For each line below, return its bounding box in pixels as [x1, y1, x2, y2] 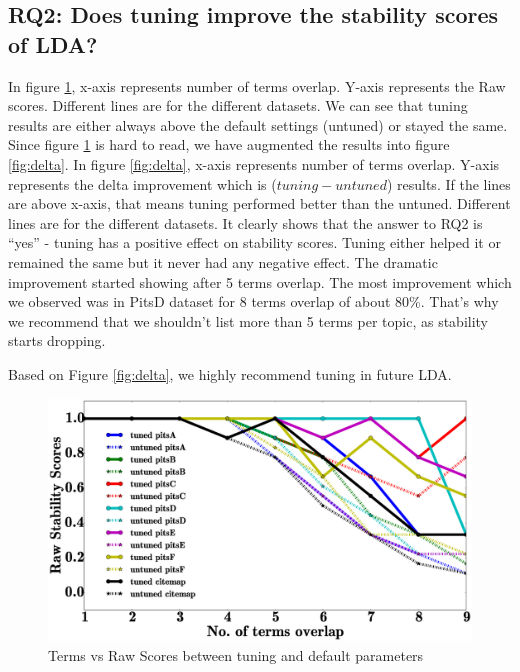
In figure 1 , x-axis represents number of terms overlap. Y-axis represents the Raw [8, 75, 506, 96]
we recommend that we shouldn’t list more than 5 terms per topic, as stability [8, 310, 489, 331]
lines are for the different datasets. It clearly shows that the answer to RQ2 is [8, 212, 483, 233]
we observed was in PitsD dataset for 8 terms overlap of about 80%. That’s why [8, 291, 499, 312]
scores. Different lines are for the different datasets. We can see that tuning [8, 95, 468, 116]
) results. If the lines [386, 173, 511, 194]
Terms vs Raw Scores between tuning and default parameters [48, 644, 424, 665]
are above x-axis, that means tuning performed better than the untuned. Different [8, 193, 511, 214]
